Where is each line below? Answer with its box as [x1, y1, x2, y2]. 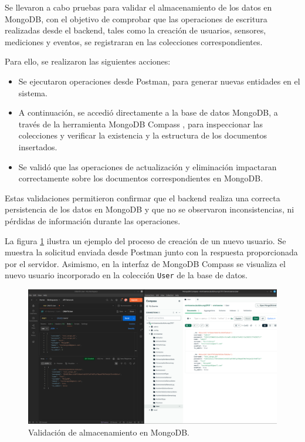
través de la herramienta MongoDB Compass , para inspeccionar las [18, 117, 263, 130]
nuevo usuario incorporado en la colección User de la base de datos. [5, 269, 248, 281]
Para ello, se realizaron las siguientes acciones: [5, 55, 171, 68]
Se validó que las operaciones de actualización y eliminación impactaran [18, 160, 277, 173]
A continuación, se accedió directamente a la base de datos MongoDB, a [18, 106, 278, 119]
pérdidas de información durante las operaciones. [5, 214, 181, 227]
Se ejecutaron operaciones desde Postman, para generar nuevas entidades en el [18, 75, 300, 87]
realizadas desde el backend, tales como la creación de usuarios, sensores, [5, 24, 266, 36]
